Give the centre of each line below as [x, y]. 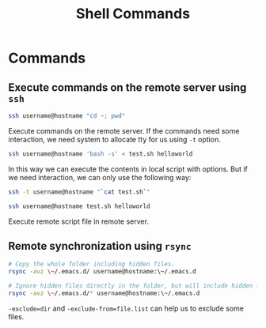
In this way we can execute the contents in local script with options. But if [128, 169]
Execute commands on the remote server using [127, 87]
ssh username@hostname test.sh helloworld [79, 206]
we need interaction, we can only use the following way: [100, 177]
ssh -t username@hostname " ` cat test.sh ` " [79, 192]
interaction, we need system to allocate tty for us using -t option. [115, 139]
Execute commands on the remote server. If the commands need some [124, 130]
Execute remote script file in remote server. [78, 221]
